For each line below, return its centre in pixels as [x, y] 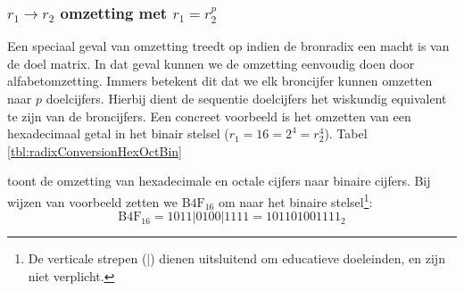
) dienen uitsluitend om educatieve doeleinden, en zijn [298, 258]
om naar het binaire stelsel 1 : [295, 200]
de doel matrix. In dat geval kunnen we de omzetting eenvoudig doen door [211, 63]
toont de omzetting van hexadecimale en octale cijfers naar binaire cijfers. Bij [219, 181]
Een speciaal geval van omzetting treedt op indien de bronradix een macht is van [228, 46]
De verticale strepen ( [87, 258]
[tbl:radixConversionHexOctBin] [95, 150]
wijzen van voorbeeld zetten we [92, 201]
